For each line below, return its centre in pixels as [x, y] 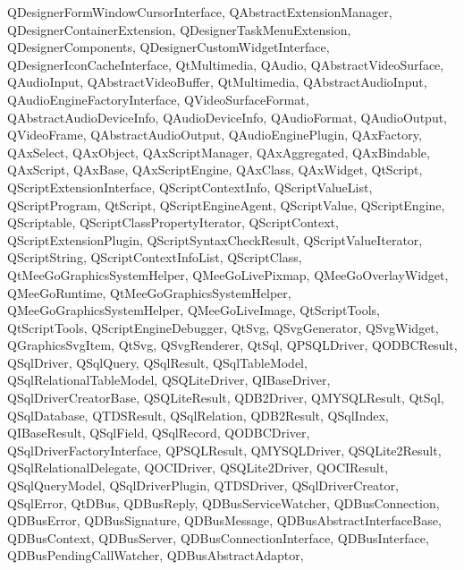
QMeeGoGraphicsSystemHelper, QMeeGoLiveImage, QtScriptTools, [194, 310]
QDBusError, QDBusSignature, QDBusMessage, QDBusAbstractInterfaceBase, [224, 520]
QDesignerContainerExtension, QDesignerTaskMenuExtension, [179, 29]
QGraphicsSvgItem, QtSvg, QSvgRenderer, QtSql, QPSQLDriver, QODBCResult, [232, 345]
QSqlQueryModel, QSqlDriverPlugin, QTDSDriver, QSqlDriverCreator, [203, 485]
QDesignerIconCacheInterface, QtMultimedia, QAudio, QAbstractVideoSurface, [226, 64]
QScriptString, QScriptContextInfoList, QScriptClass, [155, 257]
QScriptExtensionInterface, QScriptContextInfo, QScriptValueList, [190, 187]
